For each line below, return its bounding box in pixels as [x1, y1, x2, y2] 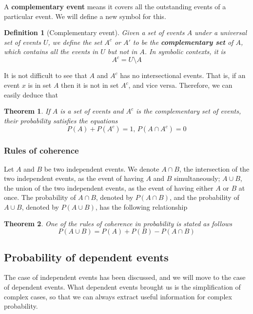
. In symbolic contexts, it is [144, 46, 226, 57]
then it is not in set [61, 80, 119, 90]
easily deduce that [4, 89, 58, 99]
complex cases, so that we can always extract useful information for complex [4, 291, 232, 301]
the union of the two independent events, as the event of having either [4, 182, 214, 193]
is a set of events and [60, 106, 124, 116]
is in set [28, 80, 52, 90]
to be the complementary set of [133, 37, 234, 47]
